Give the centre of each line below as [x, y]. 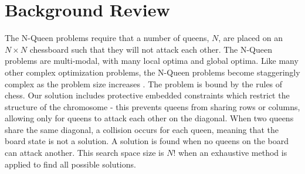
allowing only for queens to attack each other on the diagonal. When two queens [149, 118]
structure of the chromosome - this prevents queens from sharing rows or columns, [152, 106]
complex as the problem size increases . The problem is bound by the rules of [144, 83]
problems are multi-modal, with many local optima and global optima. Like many [152, 61]
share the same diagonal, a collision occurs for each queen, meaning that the [142, 129]
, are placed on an [250, 38]
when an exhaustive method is [233, 153]
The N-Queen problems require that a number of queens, [107, 38]
